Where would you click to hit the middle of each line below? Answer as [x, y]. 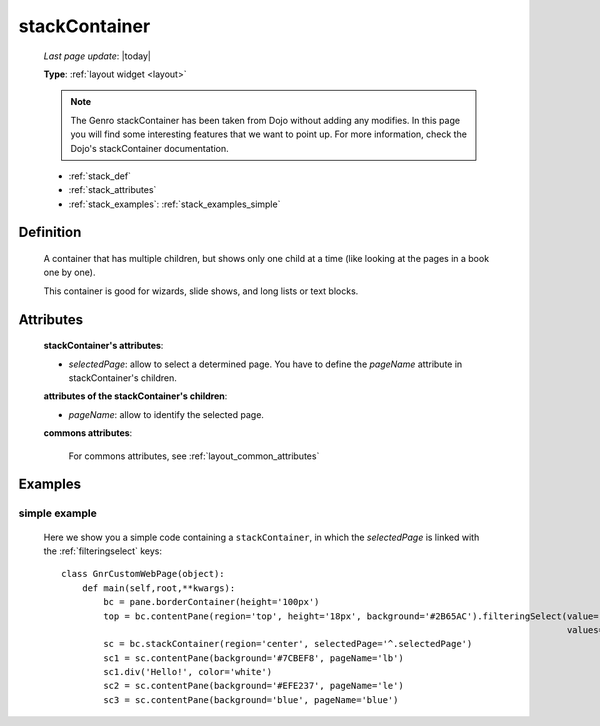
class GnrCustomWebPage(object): [143, 574]
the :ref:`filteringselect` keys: [103, 551]
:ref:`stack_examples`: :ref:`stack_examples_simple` [174, 204]
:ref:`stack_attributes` [112, 190]
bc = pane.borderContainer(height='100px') [211, 602]
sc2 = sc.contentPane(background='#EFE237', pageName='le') [253, 686]
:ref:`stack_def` [100, 176]
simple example [57, 513]
